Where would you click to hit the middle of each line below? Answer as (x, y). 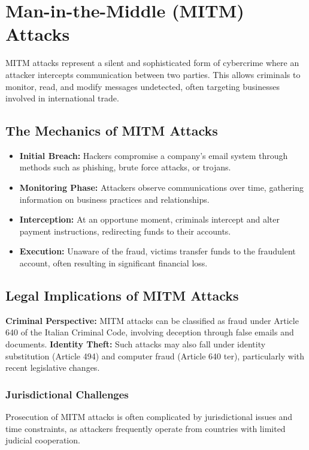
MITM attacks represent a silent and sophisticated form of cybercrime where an (152, 63)
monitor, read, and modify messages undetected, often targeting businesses (143, 86)
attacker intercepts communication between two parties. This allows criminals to (153, 74)
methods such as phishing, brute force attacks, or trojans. (125, 167)
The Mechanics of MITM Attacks (112, 130)
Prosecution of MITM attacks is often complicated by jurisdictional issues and (149, 417)
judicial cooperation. (43, 440)
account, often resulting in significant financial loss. (113, 263)
